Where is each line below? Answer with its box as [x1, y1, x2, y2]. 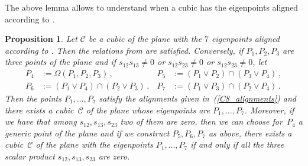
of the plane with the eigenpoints [35, 138, 153, 151]
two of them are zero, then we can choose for [120, 115, 283, 128]
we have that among [5, 115, 77, 128]
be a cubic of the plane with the [88, 32, 202, 45]
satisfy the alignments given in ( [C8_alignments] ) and [99, 92, 297, 105]
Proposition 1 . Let [5, 32, 77, 45]
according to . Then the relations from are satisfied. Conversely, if [5, 44, 244, 56]
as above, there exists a [208, 126, 292, 139]
